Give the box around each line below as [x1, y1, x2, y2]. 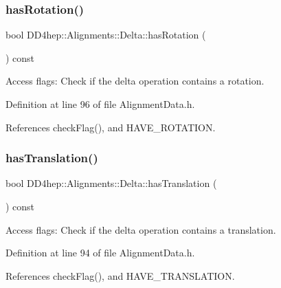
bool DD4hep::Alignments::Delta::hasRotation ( [5, 27, 206, 42]
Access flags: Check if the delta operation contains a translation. [5, 222, 276, 236]
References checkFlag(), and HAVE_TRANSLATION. [5, 268, 235, 283]
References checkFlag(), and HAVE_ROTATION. [5, 120, 216, 134]
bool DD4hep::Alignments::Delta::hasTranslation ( [5, 176, 217, 190]
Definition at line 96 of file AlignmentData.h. [5, 97, 195, 111]
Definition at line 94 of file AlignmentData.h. [5, 245, 195, 260]
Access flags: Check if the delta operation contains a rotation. [5, 74, 265, 88]
